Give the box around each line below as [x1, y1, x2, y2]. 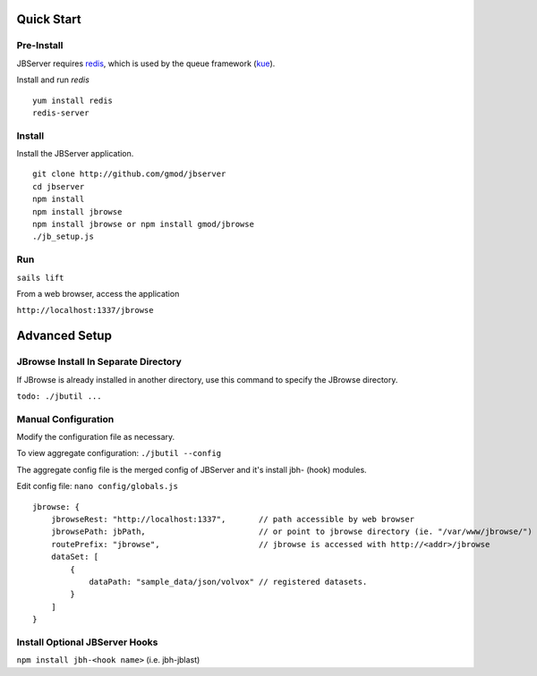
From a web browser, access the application [16, 288, 180, 299]
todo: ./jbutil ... [16, 391, 102, 401]
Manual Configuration [16, 412, 115, 425]
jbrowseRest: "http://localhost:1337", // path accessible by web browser [50, 514, 415, 524]
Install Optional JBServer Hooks [16, 636, 158, 648]
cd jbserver [32, 182, 85, 191]
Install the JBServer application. [16, 148, 134, 159]
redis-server [32, 107, 89, 118]
